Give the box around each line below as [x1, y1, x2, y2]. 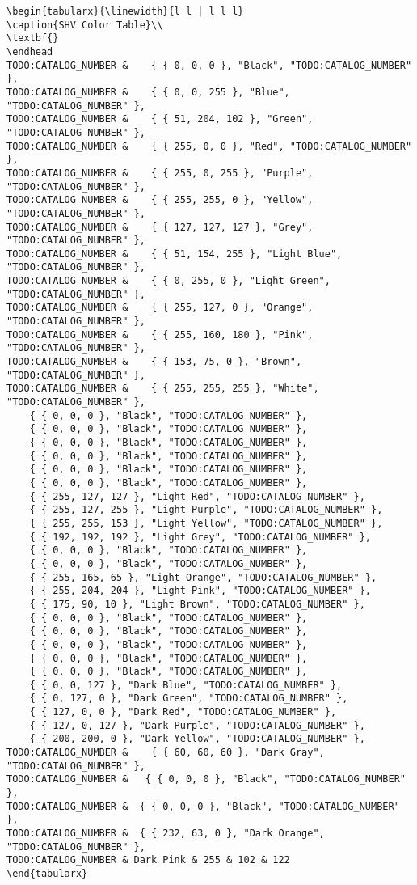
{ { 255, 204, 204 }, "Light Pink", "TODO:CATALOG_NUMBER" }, [29, 585, 372, 597]
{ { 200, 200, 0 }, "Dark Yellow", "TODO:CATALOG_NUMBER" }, [29, 733, 365, 745]
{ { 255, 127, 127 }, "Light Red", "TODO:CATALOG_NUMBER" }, [29, 490, 365, 502]
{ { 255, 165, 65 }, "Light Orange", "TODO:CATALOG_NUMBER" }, [29, 571, 377, 583]
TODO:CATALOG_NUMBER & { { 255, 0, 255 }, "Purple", [6, 167, 314, 179]
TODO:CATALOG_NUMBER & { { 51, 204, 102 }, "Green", [6, 113, 314, 125]
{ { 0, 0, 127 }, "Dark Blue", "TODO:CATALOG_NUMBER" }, [29, 679, 343, 691]
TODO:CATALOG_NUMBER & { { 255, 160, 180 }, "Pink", [6, 328, 314, 341]
